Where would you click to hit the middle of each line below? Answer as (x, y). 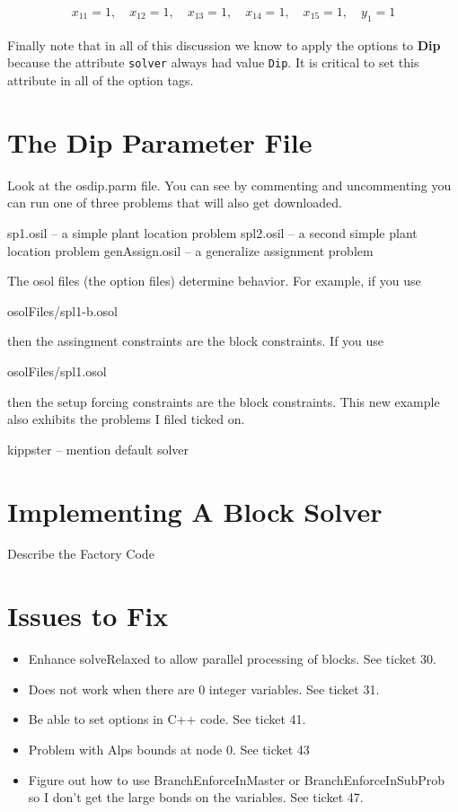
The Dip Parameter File (160, 141)
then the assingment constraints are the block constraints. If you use (196, 341)
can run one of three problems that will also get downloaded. (175, 203)
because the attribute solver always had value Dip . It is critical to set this (213, 62)
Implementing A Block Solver (195, 511)
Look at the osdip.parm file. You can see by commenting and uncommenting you (229, 185)
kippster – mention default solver (98, 449)
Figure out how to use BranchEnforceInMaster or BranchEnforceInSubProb (237, 779)
